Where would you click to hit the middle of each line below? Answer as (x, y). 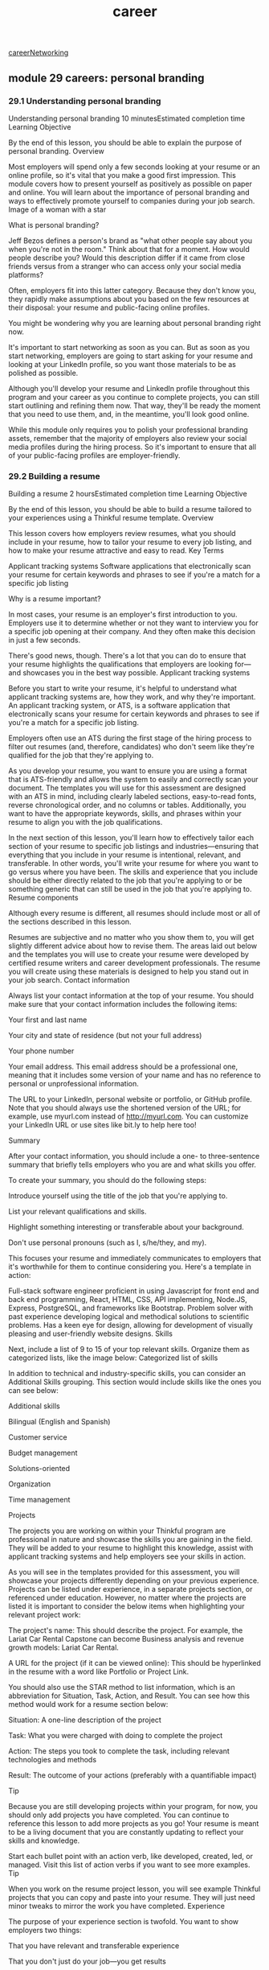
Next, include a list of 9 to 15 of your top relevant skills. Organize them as (129, 1350)
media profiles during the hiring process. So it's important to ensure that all (132, 447)
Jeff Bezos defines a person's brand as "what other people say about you (130, 241)
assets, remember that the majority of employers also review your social (128, 438)
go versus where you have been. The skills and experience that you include (133, 872)
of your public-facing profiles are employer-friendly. (94, 455)
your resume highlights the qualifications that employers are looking (120, 664)
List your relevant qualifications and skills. (77, 1212)
